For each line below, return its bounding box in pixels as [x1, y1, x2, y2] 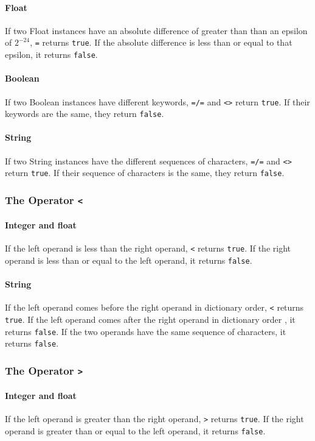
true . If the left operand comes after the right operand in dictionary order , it [5, 312, 296, 325]
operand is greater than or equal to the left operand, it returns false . [5, 424, 266, 437]
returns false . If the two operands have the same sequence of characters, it [5, 325, 286, 337]
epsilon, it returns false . [5, 48, 98, 61]
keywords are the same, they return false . [5, 107, 164, 120]
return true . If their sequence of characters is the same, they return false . [5, 166, 285, 179]
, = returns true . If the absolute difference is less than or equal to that [30, 36, 292, 49]
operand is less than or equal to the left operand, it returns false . [5, 253, 252, 266]
